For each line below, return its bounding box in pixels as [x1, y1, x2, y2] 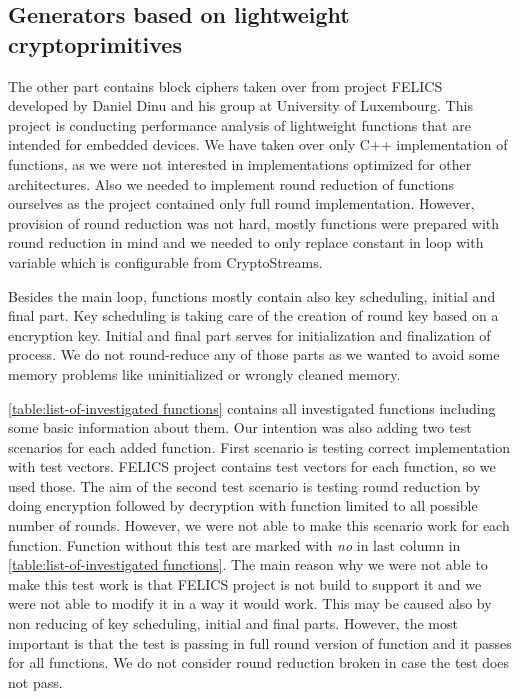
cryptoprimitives [8, 28, 182, 59]
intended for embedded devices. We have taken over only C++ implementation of [8, 134, 508, 155]
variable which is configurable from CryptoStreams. [8, 251, 323, 272]
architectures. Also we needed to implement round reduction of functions [8, 173, 455, 194]
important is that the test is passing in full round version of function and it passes [8, 632, 512, 653]
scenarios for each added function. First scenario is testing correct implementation [8, 436, 511, 457]
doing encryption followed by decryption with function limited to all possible [8, 495, 478, 516]
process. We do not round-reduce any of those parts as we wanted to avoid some [8, 344, 500, 365]
